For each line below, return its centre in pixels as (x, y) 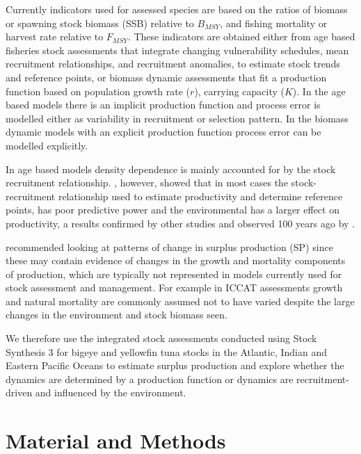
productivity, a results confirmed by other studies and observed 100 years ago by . (180, 223)
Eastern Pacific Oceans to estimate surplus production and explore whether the (175, 365)
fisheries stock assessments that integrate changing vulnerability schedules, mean (177, 50)
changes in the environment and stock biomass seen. (117, 315)
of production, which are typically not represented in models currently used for (174, 274)
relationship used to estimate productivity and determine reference (200, 196)
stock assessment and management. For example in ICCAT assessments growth (174, 287)
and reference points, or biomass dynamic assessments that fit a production (166, 77)
